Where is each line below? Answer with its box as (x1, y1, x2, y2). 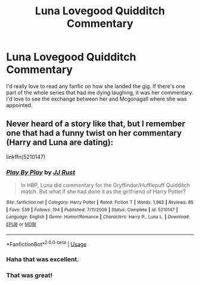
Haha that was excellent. (6, 255, 79, 264)
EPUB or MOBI (6, 221, 37, 227)
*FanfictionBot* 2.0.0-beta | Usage (6, 239, 87, 248)
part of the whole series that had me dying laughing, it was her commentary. (6, 89, 193, 96)
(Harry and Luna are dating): (6, 137, 114, 148)
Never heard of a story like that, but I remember (6, 119, 186, 129)
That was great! (6, 271, 53, 280)
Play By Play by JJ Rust (6, 168, 76, 176)
